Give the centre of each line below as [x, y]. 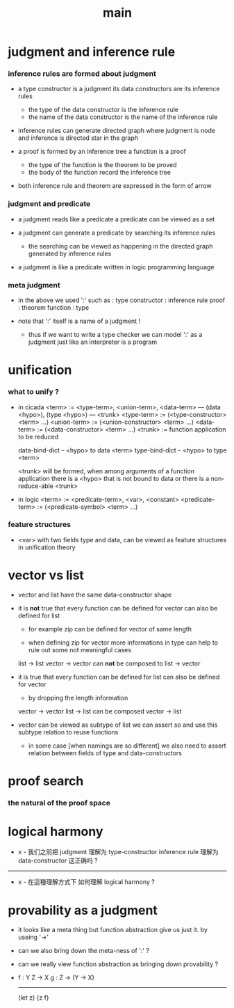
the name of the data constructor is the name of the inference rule [123, 117]
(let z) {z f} [33, 998]
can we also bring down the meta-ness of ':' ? [84, 950]
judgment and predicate [49, 204]
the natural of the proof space [59, 803]
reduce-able [36, 486]
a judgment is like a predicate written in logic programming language [116, 267]
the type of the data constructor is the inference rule [103, 110]
